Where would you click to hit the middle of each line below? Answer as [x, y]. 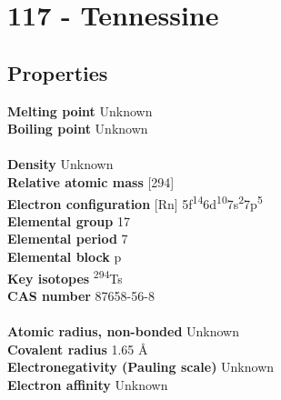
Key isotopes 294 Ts [65, 276]
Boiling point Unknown [78, 129]
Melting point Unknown [80, 110]
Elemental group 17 [69, 220]
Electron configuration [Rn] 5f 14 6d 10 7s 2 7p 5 [135, 202]
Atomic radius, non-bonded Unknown [124, 331]
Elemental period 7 [68, 239]
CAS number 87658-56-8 [81, 295]
